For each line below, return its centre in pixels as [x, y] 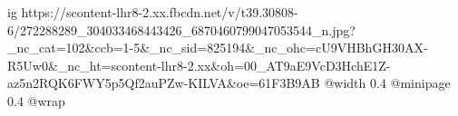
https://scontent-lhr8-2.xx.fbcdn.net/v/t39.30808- [160, 12]
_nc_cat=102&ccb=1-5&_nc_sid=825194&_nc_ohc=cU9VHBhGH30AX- [218, 48]
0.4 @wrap [36, 100]
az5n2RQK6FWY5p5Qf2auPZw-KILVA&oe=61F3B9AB [164, 83]
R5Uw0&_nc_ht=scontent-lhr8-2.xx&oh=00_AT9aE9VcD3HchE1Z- [199, 65]
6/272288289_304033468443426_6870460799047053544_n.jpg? [181, 29]
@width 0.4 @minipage [387, 83]
